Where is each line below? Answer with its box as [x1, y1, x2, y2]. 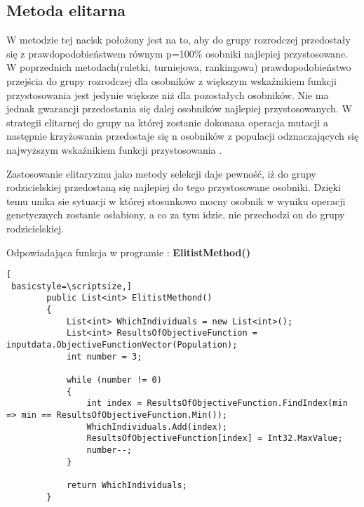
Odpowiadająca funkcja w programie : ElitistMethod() [6, 244, 251, 259]
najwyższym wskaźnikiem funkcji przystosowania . [6, 142, 222, 157]
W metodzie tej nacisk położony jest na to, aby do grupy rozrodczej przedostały [6, 32, 351, 47]
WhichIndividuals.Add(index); [86, 421, 227, 432]
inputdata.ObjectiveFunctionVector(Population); [6, 340, 238, 350]
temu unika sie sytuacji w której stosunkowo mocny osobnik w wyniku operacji [6, 193, 346, 208]
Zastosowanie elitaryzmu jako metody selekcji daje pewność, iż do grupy [6, 166, 316, 180]
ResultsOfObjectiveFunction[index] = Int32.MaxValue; [86, 433, 343, 444]
